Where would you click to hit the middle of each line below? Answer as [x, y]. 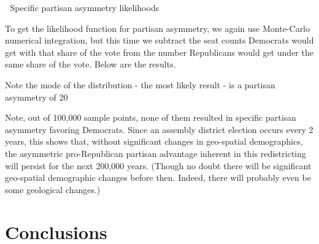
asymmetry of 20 [37, 97]
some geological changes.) [53, 189]
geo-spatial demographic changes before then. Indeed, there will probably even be [158, 177]
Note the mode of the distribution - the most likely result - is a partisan [140, 84]
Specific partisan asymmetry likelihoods [85, 7]
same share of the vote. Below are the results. [90, 64]
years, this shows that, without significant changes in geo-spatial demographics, [154, 141]
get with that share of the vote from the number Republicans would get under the [159, 52]
